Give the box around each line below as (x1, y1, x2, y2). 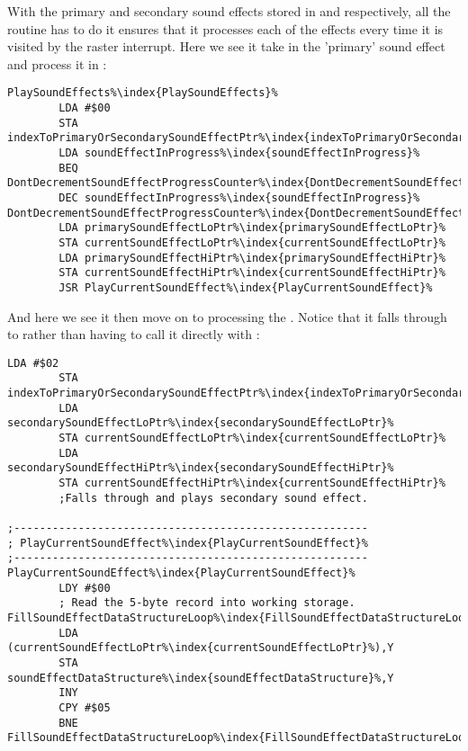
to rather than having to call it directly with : (7, 325, 260, 344)
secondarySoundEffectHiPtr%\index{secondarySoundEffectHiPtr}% (7, 461, 394, 475)
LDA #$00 (58, 102, 111, 115)
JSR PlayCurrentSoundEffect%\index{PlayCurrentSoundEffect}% (58, 281, 433, 294)
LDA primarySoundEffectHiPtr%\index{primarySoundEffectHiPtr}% (58, 251, 445, 264)
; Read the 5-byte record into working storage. (58, 596, 355, 610)
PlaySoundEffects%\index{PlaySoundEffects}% (7, 86, 278, 100)
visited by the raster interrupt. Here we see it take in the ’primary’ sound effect (7, 37, 445, 56)
